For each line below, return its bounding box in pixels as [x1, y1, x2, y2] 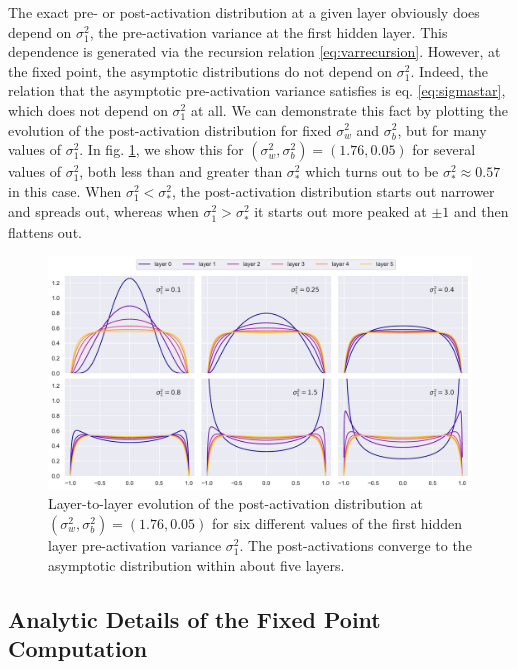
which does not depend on [8, 99, 168, 120]
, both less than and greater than [79, 161, 283, 182]
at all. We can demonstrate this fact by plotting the [190, 99, 509, 120]
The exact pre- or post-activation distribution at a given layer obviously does [8, 2, 480, 22]
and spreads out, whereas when [8, 201, 199, 222]
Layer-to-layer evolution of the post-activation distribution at [48, 493, 423, 514]
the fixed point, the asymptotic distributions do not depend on [8, 60, 393, 81]
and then [453, 201, 509, 222]
